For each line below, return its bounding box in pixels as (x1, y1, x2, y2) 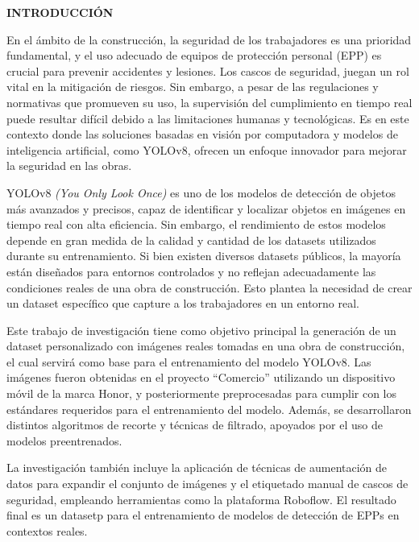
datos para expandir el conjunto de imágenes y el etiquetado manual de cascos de (6, 475, 409, 492)
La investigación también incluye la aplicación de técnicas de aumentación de (6, 459, 388, 476)
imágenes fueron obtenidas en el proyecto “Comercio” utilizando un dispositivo (6, 369, 396, 386)
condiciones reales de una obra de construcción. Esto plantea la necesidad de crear (6, 279, 413, 296)
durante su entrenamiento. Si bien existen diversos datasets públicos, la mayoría (6, 247, 401, 264)
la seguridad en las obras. (6, 157, 132, 174)
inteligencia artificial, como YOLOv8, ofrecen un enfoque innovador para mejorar (6, 141, 407, 158)
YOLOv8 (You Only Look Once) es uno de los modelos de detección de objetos (6, 184, 396, 201)
